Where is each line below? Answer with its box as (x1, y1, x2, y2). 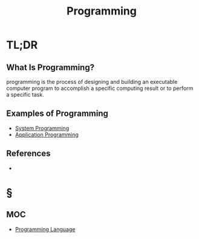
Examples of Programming (6, 109, 109, 119)
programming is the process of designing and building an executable (6, 78, 178, 85)
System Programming (15, 124, 70, 132)
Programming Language (15, 225, 76, 233)
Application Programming (15, 131, 79, 138)
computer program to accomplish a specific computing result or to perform (6, 84, 194, 92)
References (6, 148, 51, 159)
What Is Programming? (6, 62, 95, 72)
